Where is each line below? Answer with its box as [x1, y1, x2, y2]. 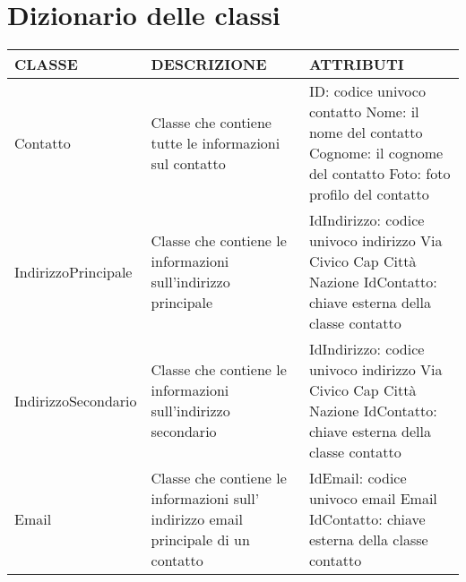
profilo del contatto [308, 184, 429, 205]
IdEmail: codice [308, 467, 407, 489]
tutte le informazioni [151, 132, 280, 153]
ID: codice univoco [308, 81, 426, 102]
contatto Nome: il [308, 101, 419, 123]
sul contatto [151, 152, 226, 174]
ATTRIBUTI [308, 54, 404, 75]
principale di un [151, 529, 250, 551]
